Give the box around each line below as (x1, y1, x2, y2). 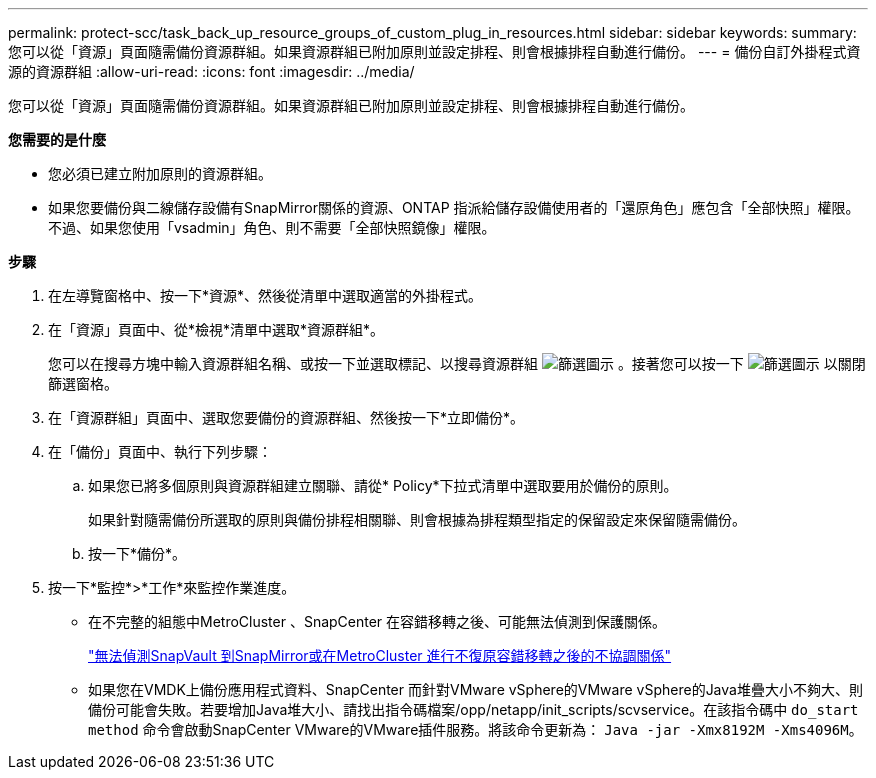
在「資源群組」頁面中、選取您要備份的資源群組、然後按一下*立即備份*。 (48, 409, 525, 426)
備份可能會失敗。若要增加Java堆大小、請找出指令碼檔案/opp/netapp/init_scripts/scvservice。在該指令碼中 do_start (88, 701, 859, 718)
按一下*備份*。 (88, 545, 187, 562)
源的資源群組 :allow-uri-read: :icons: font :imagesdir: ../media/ (8, 63, 415, 80)
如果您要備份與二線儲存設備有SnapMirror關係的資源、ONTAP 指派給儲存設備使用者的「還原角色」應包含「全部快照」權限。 (48, 199, 860, 216)
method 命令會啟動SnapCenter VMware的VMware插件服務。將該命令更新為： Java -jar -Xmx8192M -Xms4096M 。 (88, 721, 863, 738)
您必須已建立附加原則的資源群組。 (48, 165, 272, 182)
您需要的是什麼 (8, 131, 106, 148)
